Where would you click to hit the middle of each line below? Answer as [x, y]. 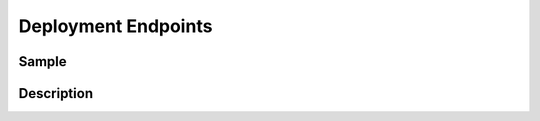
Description [56, 93]
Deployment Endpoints [115, 26]
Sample [42, 61]
